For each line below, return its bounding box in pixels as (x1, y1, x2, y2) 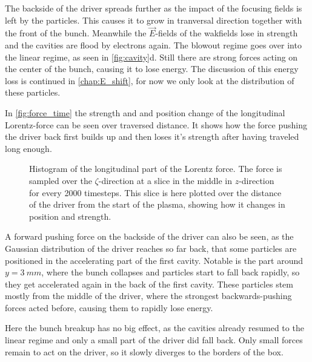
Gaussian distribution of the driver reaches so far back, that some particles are (5, 242, 297, 254)
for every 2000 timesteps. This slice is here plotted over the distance (29, 186, 282, 199)
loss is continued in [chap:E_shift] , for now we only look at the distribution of (5, 74, 294, 87)
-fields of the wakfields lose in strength (155, 27, 298, 39)
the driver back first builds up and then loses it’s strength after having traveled (5, 130, 299, 143)
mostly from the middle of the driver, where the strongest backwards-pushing (5, 289, 292, 302)
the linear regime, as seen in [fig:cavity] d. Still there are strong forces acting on (5, 50, 298, 63)
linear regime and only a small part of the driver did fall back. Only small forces (5, 334, 303, 346)
